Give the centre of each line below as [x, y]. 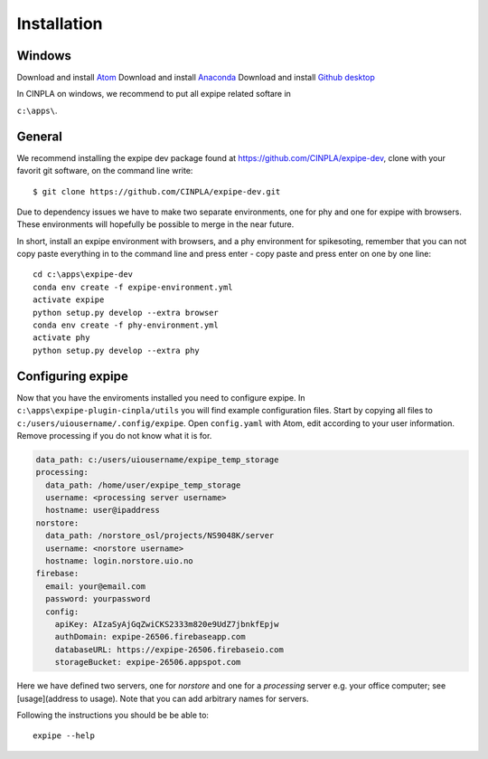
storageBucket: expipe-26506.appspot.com [148, 662]
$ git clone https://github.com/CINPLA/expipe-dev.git [157, 191]
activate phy [61, 338]
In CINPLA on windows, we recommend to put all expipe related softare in [154, 94]
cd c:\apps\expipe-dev [83, 275]
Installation [60, 24]
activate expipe [69, 300]
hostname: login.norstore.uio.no [119, 561]
